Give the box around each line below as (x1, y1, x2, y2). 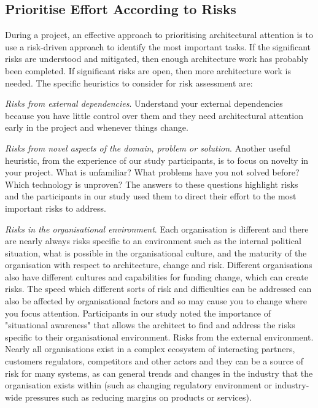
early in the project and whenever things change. (5, 121, 188, 134)
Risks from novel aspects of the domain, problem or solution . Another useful (5, 141, 291, 154)
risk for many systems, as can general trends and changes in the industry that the (5, 366, 313, 379)
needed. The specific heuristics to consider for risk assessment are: (5, 76, 253, 89)
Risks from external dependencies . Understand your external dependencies (5, 97, 283, 110)
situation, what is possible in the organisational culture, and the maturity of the (5, 246, 307, 259)
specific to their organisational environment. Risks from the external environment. (5, 330, 314, 343)
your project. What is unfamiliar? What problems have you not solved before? (5, 166, 300, 179)
